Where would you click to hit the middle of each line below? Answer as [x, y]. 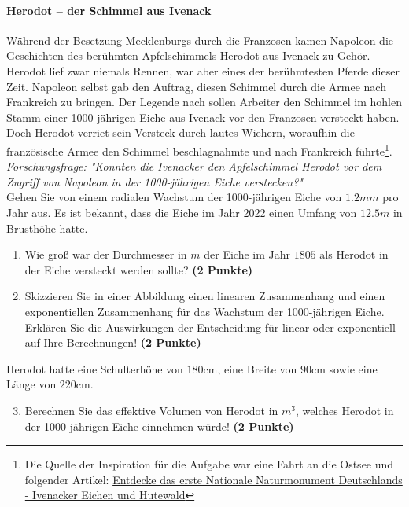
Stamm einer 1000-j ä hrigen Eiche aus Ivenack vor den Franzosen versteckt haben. [203, 117]
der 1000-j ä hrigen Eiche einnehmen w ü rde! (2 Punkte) [159, 426]
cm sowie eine [345, 368]
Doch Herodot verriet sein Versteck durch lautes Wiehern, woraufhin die [181, 132]
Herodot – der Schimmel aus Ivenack [109, 10]
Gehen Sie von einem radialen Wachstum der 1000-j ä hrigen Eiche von [174, 197]
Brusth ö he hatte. [47, 228]
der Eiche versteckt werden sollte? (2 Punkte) [139, 269]
